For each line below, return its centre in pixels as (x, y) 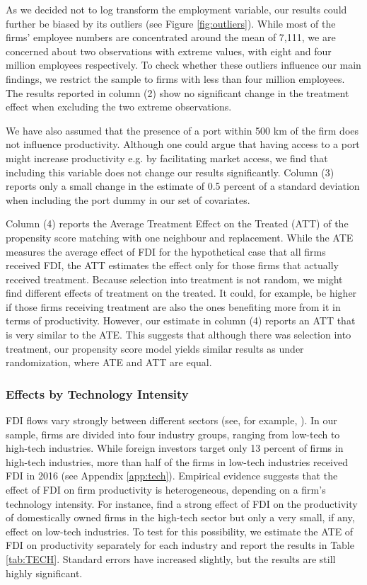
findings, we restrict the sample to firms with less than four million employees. (175, 78)
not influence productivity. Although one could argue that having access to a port (183, 144)
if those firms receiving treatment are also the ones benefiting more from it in (173, 306)
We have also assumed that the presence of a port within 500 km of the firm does (182, 130)
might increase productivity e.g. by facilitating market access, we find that (167, 158)
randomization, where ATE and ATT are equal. (109, 362)
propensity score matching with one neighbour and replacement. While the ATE (180, 237)
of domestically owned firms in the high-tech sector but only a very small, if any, (180, 517)
